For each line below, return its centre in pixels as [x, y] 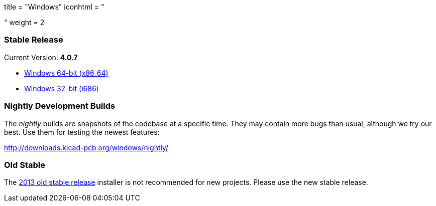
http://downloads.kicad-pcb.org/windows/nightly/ [86, 147]
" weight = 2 [24, 22]
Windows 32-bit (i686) [62, 88]
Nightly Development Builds [60, 106]
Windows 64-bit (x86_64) [66, 73]
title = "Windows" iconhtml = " [54, 7]
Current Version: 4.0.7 [41, 57]
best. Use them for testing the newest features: [82, 132]
